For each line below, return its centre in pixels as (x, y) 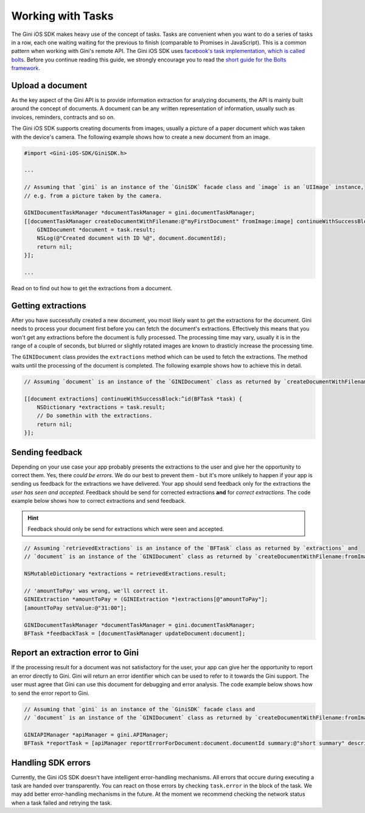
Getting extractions (49, 306)
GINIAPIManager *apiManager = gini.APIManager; (96, 735)
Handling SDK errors (51, 763)
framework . (26, 68)
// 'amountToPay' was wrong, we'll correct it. (96, 591)
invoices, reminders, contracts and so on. (63, 117)
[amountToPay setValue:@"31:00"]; (75, 608)
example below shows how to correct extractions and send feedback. (99, 501)
